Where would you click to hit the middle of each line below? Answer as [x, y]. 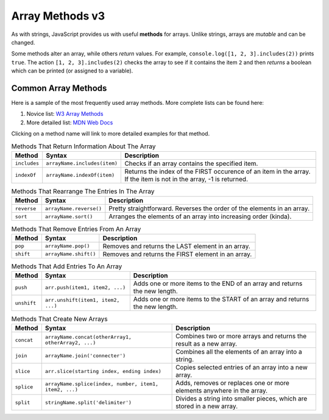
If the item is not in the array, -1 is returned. [186, 179]
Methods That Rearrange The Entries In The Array [83, 191]
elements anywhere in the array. [222, 391]
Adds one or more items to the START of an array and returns [221, 299]
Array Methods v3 [58, 16]
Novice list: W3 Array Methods [65, 114]
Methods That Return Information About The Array [83, 146]
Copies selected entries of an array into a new [242, 368]
